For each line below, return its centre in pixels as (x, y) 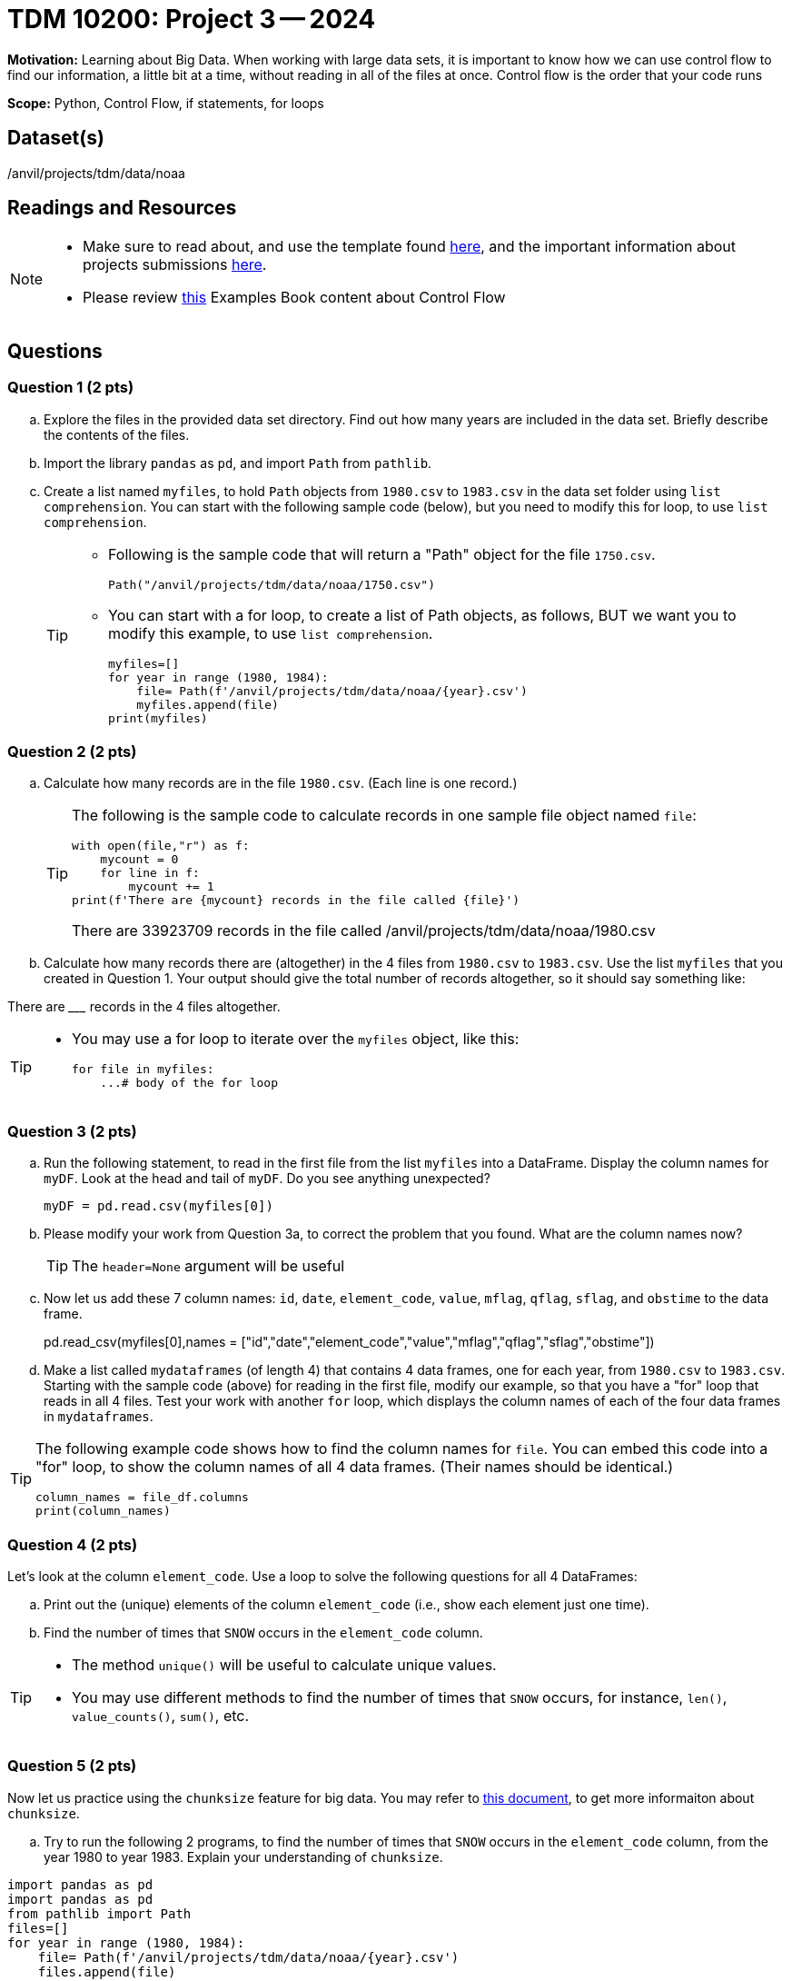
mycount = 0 (139, 860)
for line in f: (150, 873)
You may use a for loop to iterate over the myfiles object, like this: (296, 1039)
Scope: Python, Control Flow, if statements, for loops (166, 103)
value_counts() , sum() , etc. (161, 1715)
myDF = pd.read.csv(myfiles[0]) (158, 1206)
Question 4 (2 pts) (73, 1544)
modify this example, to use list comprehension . (271, 633)
